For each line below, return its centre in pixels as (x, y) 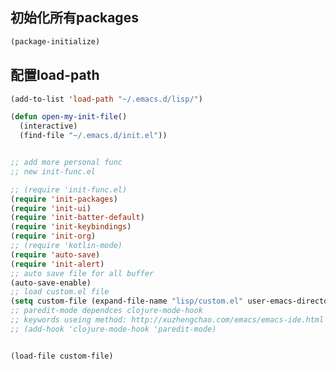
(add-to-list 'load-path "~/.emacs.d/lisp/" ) (106, 99)
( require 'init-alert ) (57, 264)
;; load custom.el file (60, 292)
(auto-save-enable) (51, 283)
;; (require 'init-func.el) (69, 189)
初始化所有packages (74, 18)
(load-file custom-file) (62, 356)
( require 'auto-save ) (55, 254)
